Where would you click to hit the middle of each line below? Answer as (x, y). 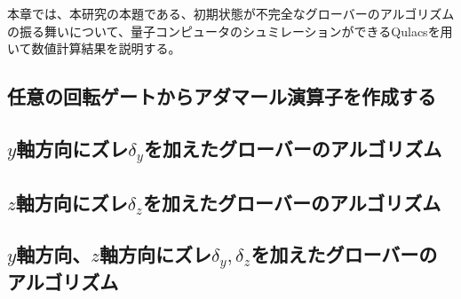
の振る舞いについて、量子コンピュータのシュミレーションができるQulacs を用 (230, 31)
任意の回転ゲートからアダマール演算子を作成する (222, 96)
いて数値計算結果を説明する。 (94, 48)
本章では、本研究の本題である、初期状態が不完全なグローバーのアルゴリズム (231, 13)
